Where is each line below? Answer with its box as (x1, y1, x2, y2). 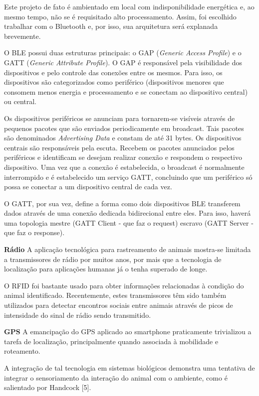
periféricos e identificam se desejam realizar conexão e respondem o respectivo (4, 152, 242, 162)
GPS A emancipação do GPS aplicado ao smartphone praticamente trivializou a (4, 326, 252, 337)
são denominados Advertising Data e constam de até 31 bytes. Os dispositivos (4, 132, 242, 143)
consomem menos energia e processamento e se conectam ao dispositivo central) (4, 86, 248, 97)
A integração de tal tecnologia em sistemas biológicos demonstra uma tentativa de (4, 363, 255, 373)
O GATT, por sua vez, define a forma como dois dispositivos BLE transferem (4, 198, 241, 208)
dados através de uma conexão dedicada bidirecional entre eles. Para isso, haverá (4, 208, 251, 218)
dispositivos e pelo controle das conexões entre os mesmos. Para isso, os (4, 67, 223, 77)
